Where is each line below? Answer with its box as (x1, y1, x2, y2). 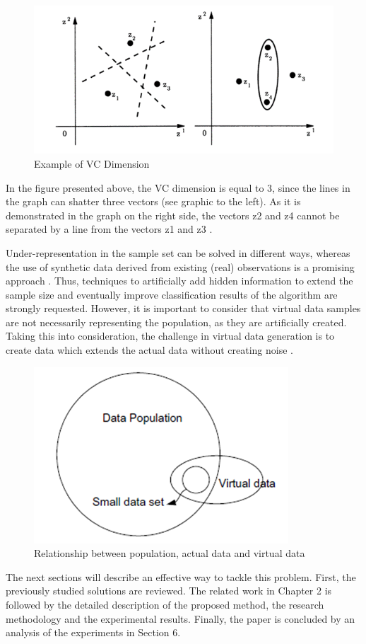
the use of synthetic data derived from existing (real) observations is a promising (6, 259, 355, 274)
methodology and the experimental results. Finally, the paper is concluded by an (6, 611, 355, 626)
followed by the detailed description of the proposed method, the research (6, 597, 324, 612)
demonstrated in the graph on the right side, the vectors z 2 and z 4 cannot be (6, 207, 340, 222)
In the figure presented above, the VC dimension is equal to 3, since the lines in (6, 180, 350, 195)
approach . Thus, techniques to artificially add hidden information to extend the (6, 273, 353, 288)
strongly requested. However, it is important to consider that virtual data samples (6, 301, 361, 316)
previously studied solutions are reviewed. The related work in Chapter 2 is (6, 583, 332, 598)
